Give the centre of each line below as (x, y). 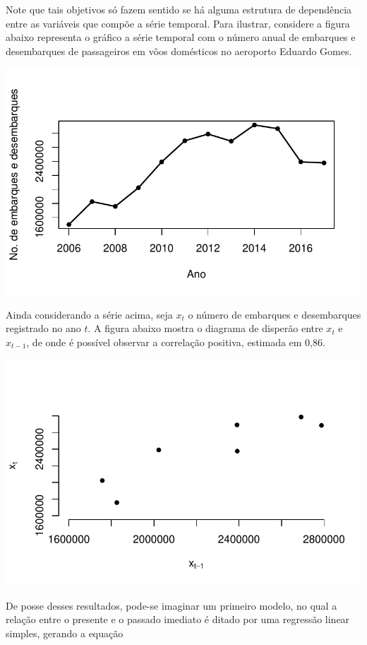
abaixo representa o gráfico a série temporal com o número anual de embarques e (181, 37)
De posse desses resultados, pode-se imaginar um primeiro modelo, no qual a (172, 605)
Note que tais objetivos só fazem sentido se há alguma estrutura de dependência (179, 9)
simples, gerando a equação (65, 633)
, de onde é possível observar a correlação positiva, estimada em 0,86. (176, 342)
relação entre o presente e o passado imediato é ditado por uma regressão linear (178, 619)
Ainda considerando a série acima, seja (89, 314)
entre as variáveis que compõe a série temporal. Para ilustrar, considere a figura (178, 23)
